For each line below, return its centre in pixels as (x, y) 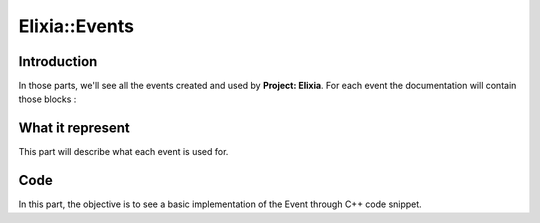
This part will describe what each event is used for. (123, 152)
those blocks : (47, 99)
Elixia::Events (76, 26)
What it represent (74, 128)
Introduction (58, 61)
